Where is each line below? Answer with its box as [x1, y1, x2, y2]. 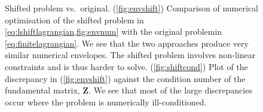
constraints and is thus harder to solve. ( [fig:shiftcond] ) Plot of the [5, 60, 248, 72]
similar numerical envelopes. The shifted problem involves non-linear [5, 49, 256, 61]
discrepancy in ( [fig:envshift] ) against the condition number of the [5, 72, 246, 84]
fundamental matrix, [5, 84, 80, 96]
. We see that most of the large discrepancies [88, 84, 252, 96]
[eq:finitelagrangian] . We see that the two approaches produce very [5, 37, 249, 49]
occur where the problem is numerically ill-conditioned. [5, 95, 207, 108]
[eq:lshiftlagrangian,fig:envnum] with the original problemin [5, 25, 222, 38]
